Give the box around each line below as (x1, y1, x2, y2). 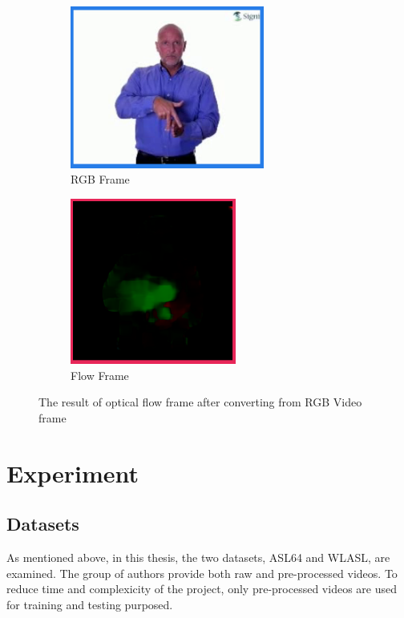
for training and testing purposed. (6, 596, 173, 613)
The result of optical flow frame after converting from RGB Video (38, 394, 362, 410)
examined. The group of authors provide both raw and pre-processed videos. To (6, 564, 398, 581)
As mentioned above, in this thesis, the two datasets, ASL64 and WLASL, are (6, 549, 390, 566)
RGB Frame (71, 171, 130, 188)
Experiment (6, 456, 139, 489)
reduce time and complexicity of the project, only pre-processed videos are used (6, 580, 397, 597)
